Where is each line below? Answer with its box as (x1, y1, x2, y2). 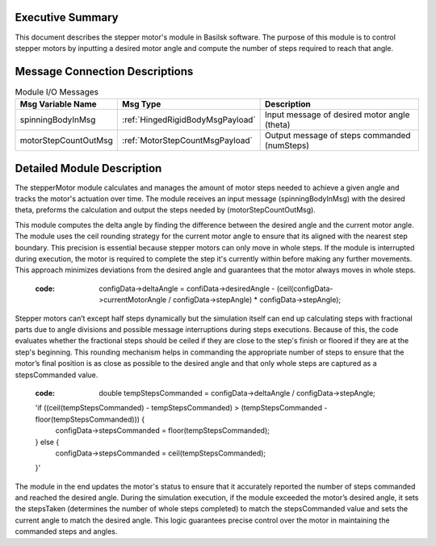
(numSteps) (265, 140, 310, 151)
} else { (35, 437, 60, 447)
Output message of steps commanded (265, 130, 411, 141)
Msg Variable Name (19, 99, 97, 110)
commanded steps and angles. (15, 527, 118, 536)
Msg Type (122, 99, 161, 110)
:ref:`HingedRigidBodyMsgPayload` (122, 114, 256, 125)
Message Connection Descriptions (15, 65, 194, 78)
